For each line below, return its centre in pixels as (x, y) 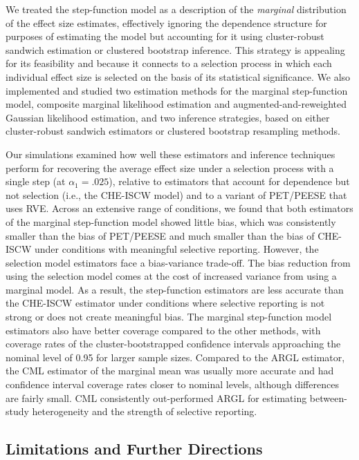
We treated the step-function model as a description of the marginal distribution (176, 9)
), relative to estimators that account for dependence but (229, 181)
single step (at (36, 181)
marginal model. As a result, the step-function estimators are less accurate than (175, 289)
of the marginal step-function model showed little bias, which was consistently (171, 221)
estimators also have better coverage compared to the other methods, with (163, 330)
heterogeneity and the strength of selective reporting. (145, 411)
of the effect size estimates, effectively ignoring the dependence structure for (166, 22)
